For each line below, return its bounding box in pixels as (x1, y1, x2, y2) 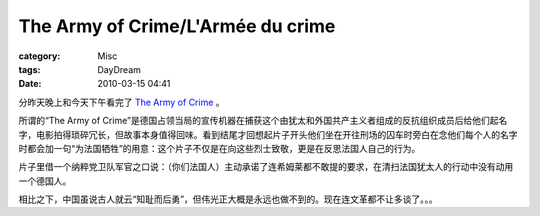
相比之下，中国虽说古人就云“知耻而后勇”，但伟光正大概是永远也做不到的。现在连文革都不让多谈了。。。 (18, 193, 439, 205)
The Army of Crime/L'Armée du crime (18, 15, 336, 37)
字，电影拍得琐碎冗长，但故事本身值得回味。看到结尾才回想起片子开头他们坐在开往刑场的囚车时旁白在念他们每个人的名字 (18, 128, 518, 140)
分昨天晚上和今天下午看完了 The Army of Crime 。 (18, 96, 225, 108)
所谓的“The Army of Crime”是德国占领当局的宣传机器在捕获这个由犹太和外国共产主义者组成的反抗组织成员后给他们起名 (18, 115, 508, 127)
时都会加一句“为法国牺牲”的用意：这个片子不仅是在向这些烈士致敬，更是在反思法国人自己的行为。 (18, 142, 421, 154)
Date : (18, 78, 42, 90)
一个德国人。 (18, 175, 72, 187)
